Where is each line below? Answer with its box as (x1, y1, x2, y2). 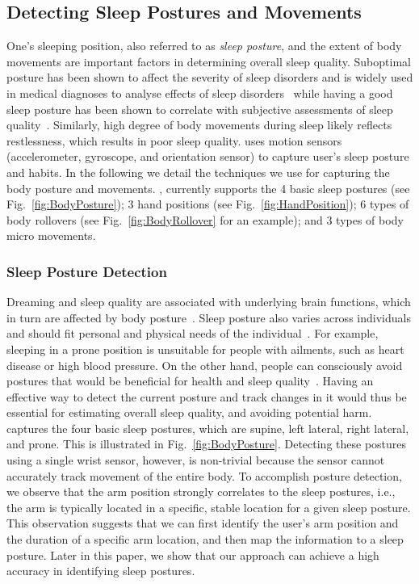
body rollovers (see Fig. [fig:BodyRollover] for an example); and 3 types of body (6, 211, 404, 228)
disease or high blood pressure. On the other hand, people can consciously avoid (6, 356, 403, 373)
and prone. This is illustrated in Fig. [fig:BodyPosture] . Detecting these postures (6, 435, 407, 452)
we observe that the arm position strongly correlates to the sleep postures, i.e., (6, 483, 396, 500)
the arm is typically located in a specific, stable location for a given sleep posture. (6, 498, 411, 515)
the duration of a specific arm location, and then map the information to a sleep (6, 531, 404, 548)
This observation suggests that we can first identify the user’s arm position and (6, 515, 399, 531)
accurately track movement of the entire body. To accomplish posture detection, (6, 467, 402, 484)
